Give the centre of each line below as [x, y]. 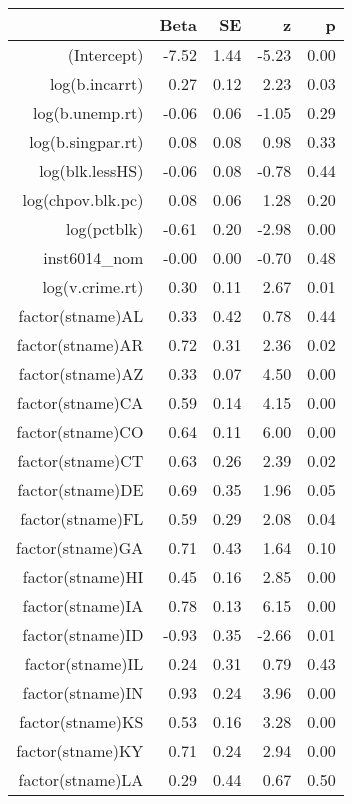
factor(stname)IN [83, 692]
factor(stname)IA [83, 605]
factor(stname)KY [80, 750]
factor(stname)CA [80, 402]
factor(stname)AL [81, 315]
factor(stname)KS [81, 721]
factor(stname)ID [83, 634]
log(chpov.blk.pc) [83, 199]
